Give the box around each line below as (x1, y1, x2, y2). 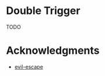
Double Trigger (6, 4, 80, 18)
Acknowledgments (6, 44, 100, 57)
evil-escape (14, 63, 44, 70)
